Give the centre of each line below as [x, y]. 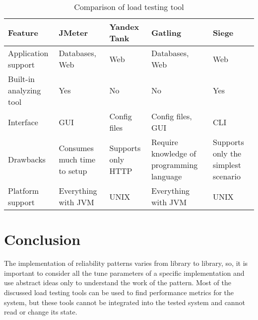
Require [164, 142]
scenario [227, 176]
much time [77, 159]
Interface [23, 122]
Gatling [166, 32]
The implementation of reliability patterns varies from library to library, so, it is [126, 263]
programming [174, 165]
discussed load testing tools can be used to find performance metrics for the [119, 292]
